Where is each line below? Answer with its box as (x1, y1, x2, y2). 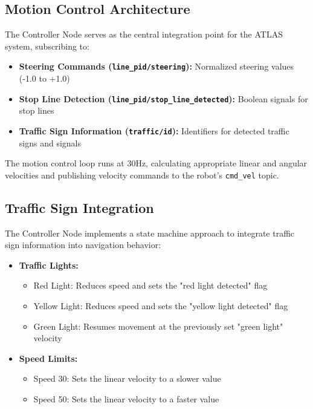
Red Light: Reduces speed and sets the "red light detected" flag (33, 279, 268, 292)
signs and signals (19, 136, 81, 149)
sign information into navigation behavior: (5, 238, 161, 251)
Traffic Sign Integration (5, 198, 154, 217)
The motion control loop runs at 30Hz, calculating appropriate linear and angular (5, 157, 308, 169)
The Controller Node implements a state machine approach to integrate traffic (5, 226, 295, 239)
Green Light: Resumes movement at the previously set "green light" (33, 319, 283, 332)
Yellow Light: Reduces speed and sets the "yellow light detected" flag (33, 299, 288, 312)
